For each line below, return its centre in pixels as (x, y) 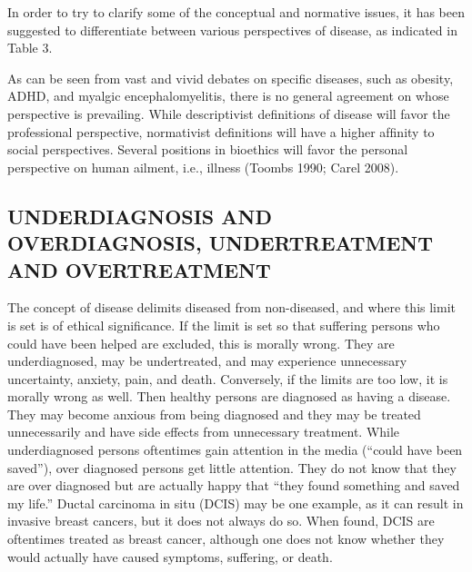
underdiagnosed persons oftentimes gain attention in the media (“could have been (235, 450)
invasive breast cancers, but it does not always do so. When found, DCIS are (221, 521)
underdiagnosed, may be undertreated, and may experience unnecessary (207, 361)
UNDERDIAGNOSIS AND (140, 216)
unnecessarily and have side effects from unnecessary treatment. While (204, 432)
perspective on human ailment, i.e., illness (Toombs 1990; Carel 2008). (203, 167)
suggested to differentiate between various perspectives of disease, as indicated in (232, 30)
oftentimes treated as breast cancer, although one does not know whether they (226, 539)
